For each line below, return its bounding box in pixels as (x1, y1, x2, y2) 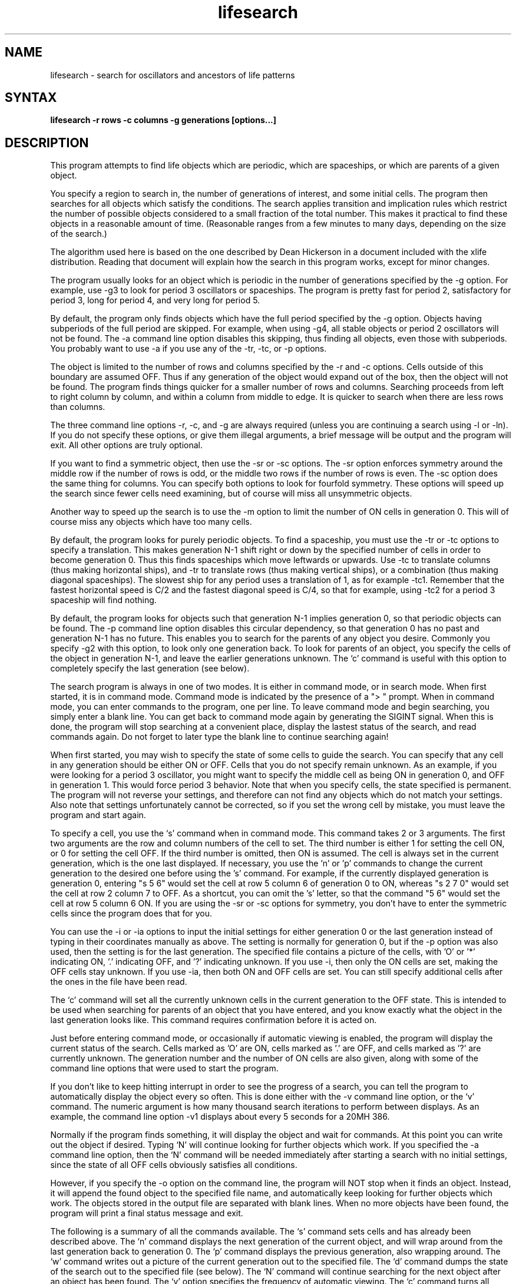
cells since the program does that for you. (50, 908, 213, 919)
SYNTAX (5, 90, 57, 105)
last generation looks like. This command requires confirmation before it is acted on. (50, 1015, 377, 1025)
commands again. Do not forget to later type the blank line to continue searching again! (50, 732, 389, 742)
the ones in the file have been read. (50, 977, 187, 987)
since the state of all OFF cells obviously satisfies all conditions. (50, 1160, 297, 1170)
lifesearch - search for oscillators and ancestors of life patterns (50, 70, 295, 80)
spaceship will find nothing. (50, 595, 157, 605)
